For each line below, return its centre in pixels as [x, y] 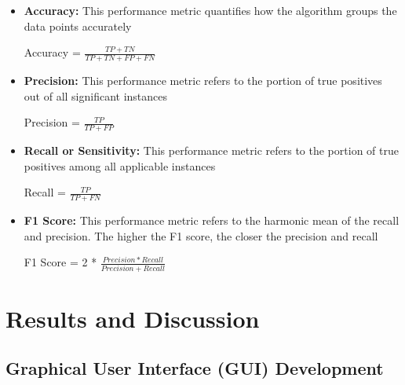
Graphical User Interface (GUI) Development [195, 368]
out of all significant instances [96, 95]
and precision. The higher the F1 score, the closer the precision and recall [201, 235]
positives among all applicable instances [120, 165]
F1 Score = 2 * [60, 262]
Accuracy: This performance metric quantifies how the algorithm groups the [210, 10]
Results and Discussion [133, 318]
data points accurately [78, 26]
